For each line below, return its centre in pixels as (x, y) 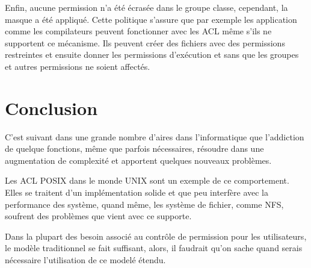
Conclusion (51, 108)
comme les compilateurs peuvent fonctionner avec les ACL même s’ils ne (138, 31)
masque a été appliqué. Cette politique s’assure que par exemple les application (151, 19)
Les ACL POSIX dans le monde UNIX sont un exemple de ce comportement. (147, 180)
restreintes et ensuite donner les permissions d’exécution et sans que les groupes (152, 55)
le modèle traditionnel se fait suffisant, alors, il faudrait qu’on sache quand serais (154, 248)
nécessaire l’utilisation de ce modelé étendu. (85, 260)
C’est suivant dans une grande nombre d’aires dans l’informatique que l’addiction (155, 136)
